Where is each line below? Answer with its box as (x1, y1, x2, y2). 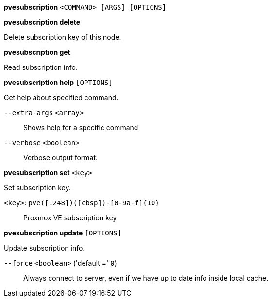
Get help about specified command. (4, 93, 119, 101)
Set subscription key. (4, 184, 71, 192)
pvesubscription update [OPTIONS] (4, 229, 122, 237)
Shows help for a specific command (23, 123, 138, 132)
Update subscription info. (4, 244, 85, 252)
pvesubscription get (4, 48, 70, 56)
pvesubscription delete (4, 18, 81, 26)
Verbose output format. (23, 153, 98, 162)
